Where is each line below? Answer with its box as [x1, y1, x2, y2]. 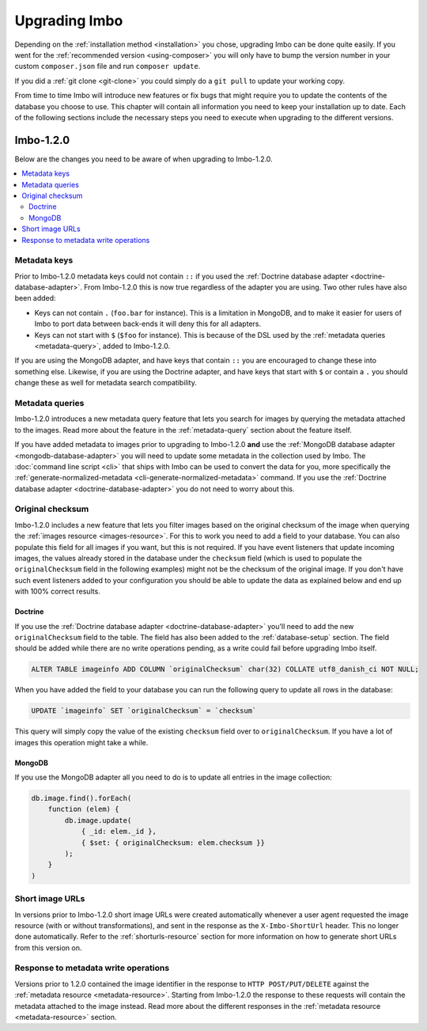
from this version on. [14, 942, 82, 953]
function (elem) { [47, 805, 119, 814]
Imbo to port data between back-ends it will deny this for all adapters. [34, 319, 261, 328]
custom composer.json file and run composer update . [14, 62, 201, 71]
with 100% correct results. [14, 586, 100, 597]
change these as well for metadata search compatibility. [14, 378, 197, 388]
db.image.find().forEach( [31, 794, 132, 803]
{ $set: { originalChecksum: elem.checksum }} [81, 838, 265, 847]
